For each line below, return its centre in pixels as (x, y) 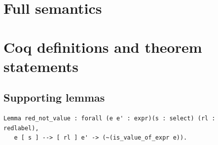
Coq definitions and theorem (103, 47)
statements (41, 66)
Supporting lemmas (54, 97)
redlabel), (21, 128)
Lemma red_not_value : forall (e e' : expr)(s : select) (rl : (109, 119)
